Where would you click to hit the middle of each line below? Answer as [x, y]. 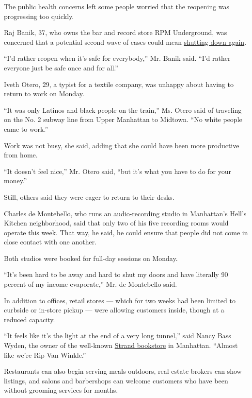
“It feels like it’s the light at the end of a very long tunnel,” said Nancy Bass [118, 336]
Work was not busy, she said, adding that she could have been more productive [122, 145]
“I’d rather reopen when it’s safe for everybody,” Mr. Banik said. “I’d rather [117, 58]
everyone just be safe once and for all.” [61, 67]
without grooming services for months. [61, 390]
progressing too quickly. [39, 16]
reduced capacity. [30, 319]
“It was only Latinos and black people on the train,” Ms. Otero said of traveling [123, 110]
